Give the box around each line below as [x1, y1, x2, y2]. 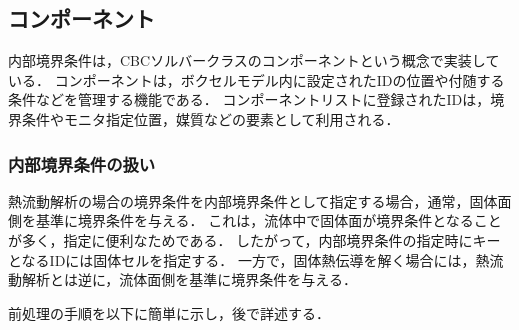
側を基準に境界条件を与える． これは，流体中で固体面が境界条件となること [8, 210, 502, 231]
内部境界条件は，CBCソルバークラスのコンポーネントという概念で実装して [8, 50, 500, 71]
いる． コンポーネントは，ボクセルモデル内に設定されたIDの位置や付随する [8, 69, 505, 90]
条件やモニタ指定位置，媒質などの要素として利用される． [21, 108, 400, 129]
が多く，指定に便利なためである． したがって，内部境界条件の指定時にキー [8, 229, 501, 250]
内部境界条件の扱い [8, 151, 156, 176]
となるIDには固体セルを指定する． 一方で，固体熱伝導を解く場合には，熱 [8, 249, 490, 270]
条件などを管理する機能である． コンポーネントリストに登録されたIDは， [8, 89, 491, 110]
